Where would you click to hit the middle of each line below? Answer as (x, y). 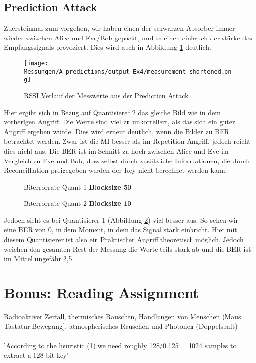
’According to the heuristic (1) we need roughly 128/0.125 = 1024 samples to (120, 345)
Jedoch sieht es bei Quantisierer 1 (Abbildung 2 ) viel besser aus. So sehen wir (121, 220)
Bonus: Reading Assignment (102, 293)
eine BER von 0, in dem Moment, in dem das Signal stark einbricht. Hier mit (121, 229)
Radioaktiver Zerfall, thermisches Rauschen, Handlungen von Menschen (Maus (123, 316)
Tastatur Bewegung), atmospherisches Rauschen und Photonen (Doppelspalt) (121, 326)
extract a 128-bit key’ (36, 355)
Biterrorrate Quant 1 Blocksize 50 (78, 186)
